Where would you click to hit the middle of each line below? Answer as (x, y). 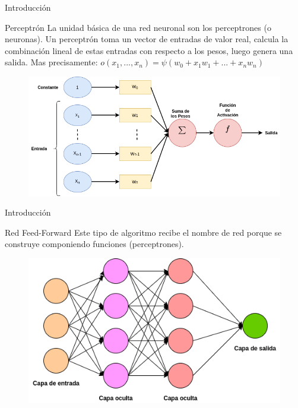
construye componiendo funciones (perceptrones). (94, 244)
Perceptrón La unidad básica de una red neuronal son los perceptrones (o (138, 27)
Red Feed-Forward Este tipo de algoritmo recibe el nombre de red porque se (143, 232)
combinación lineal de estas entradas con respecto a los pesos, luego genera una (149, 50)
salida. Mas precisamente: (51, 62)
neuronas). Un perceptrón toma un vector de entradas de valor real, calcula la (147, 39)
